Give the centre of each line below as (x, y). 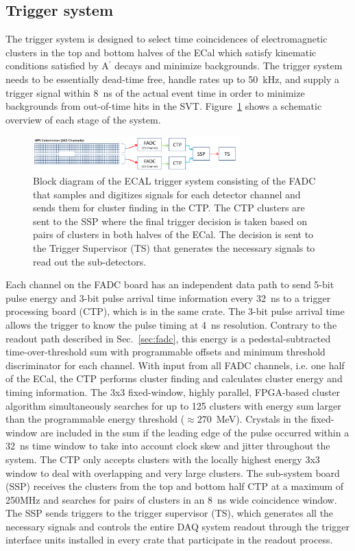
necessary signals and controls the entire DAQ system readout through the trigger (177, 526)
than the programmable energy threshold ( (95, 419)
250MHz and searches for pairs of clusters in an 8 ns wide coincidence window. (171, 499)
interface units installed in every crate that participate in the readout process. (169, 540)
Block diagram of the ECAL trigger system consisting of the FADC (174, 181)
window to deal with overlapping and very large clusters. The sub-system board (173, 472)
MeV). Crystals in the (262, 419)
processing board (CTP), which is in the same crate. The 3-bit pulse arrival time (175, 311)
